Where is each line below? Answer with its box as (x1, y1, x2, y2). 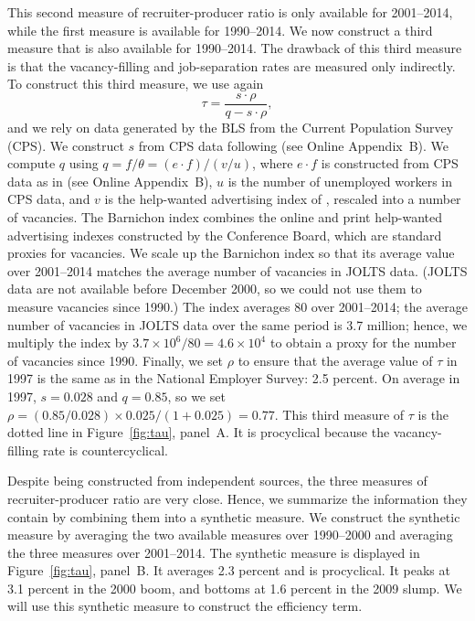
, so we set (167, 386, 226, 405)
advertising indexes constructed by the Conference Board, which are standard (7, 225, 442, 244)
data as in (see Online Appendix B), (7, 171, 213, 190)
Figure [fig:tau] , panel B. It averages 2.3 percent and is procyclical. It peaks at (7, 561, 450, 580)
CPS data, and (7, 189, 90, 209)
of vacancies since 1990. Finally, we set (7, 350, 224, 369)
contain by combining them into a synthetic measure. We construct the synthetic (7, 507, 460, 526)
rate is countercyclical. (42, 440, 168, 459)
